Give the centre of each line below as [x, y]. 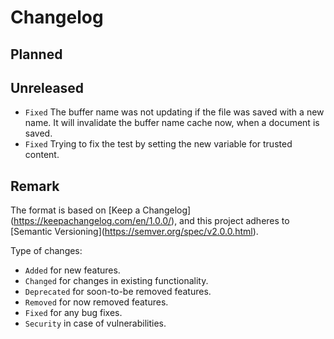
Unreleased [47, 87]
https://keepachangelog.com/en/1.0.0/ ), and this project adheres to [151, 221]
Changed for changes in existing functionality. [116, 281]
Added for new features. [72, 270]
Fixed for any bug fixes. [73, 313]
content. [42, 155]
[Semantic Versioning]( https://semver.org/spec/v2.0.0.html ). [134, 232]
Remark [35, 186]
